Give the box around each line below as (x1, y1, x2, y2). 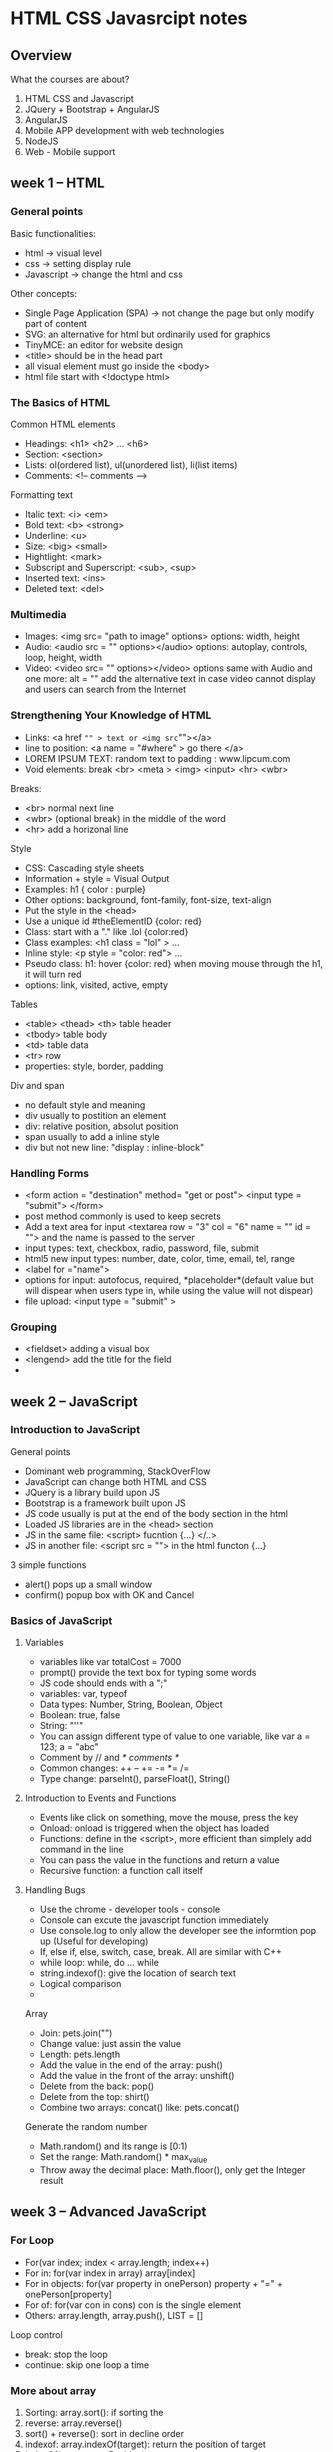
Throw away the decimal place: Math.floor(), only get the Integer (39, 2163, 306, 2176)
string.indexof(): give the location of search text (39, 1967, 237, 1979)
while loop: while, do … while (39, 1957, 160, 1969)
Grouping (10, 1320, 58, 1334)
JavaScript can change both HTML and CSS (24, 1475, 207, 1487)
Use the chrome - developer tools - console (39, 1903, 221, 1916)
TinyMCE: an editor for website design (24, 338, 183, 351)
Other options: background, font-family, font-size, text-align (24, 893, 272, 906)
